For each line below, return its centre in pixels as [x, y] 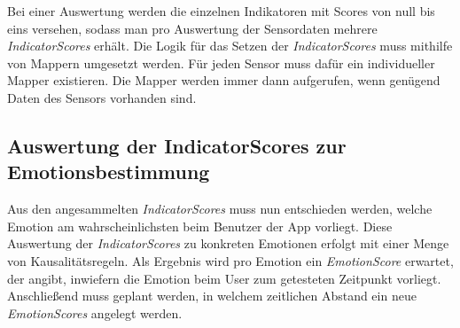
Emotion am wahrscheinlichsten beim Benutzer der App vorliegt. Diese [200, 226]
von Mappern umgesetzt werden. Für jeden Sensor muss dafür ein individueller [221, 62]
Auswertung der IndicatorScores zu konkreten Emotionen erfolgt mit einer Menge [228, 243]
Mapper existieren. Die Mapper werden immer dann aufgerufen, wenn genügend [224, 80]
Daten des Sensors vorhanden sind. [102, 97]
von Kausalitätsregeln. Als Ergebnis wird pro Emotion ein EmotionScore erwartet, [230, 260]
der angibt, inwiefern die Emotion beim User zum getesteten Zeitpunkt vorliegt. [224, 278]
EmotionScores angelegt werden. [95, 312]
